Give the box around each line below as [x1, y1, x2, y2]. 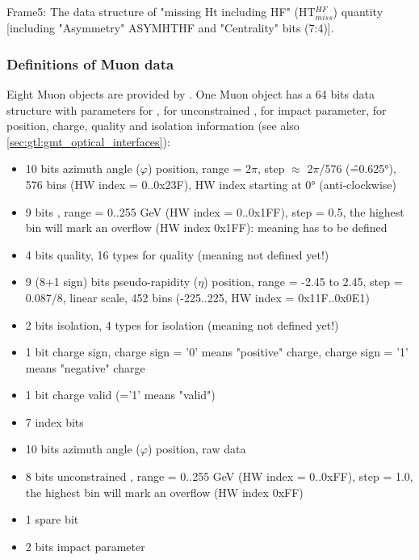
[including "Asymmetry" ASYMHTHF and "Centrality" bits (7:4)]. [6, 19, 334, 36]
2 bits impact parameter [25, 537, 145, 554]
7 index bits [25, 413, 84, 430]
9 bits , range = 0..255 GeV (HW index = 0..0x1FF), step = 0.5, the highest [25, 203, 404, 220]
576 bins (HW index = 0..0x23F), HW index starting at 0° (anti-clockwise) [25, 175, 396, 192]
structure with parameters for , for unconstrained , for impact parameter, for [6, 101, 387, 118]
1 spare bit [25, 511, 79, 528]
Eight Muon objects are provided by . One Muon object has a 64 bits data [6, 85, 375, 102]
